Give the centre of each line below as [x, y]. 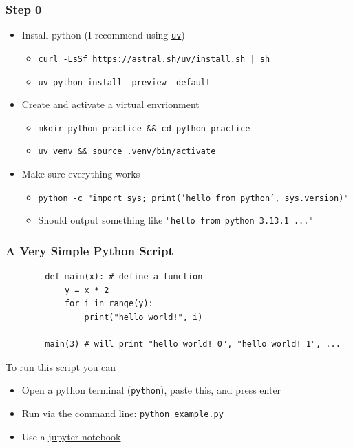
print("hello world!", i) [143, 317]
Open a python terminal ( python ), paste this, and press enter [151, 390]
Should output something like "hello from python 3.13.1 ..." [176, 220]
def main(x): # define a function [124, 277]
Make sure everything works [81, 174]
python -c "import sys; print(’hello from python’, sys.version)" [193, 198]
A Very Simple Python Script [89, 250]
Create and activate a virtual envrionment [110, 104]
